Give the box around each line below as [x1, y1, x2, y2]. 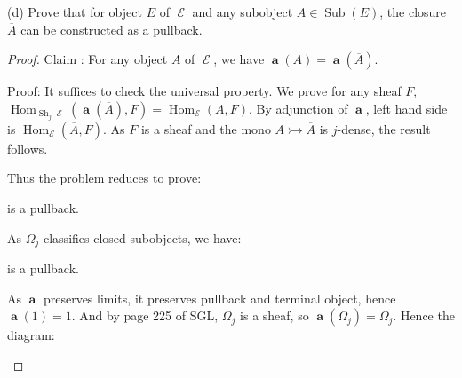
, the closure [379, 3, 447, 20]
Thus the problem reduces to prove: [7, 169, 202, 187]
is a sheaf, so [240, 306, 309, 325]
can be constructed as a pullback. [20, 20, 203, 38]
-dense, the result [337, 119, 431, 138]
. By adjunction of [248, 98, 348, 117]
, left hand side [365, 98, 448, 117]
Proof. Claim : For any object [7, 50, 168, 68]
